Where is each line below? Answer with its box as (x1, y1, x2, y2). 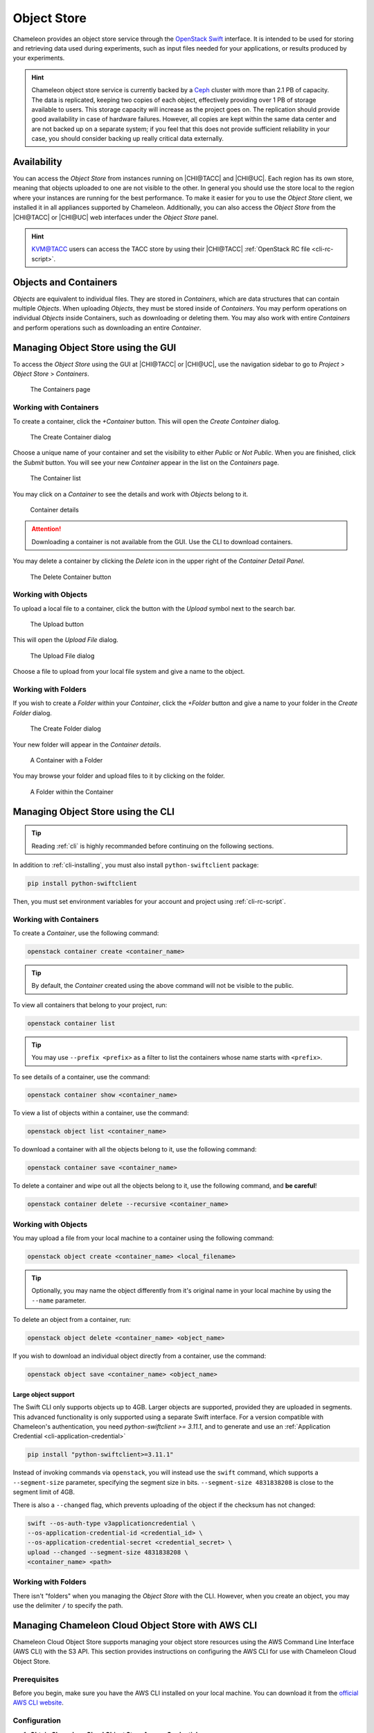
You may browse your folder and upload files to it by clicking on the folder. (12, 772, 225, 780)
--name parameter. (31, 1296, 87, 1305)
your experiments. (12, 54, 65, 62)
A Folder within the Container (30, 787, 114, 796)
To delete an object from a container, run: (12, 1316, 132, 1324)
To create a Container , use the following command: (12, 929, 159, 937)
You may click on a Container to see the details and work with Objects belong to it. (12, 489, 249, 498)
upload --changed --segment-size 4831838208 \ (27, 1548, 188, 1556)
